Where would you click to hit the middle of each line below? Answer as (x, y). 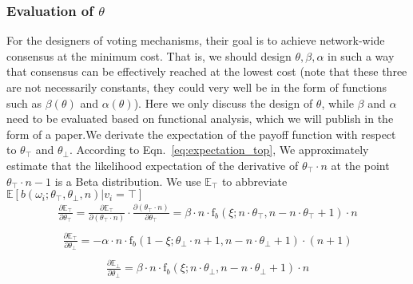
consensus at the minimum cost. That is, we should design (149, 55)
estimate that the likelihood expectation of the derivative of (153, 165)
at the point (360, 165)
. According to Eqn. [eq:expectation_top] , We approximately (219, 150)
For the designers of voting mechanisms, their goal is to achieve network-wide (196, 40)
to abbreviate (254, 181)
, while (338, 103)
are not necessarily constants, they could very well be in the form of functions (197, 87)
